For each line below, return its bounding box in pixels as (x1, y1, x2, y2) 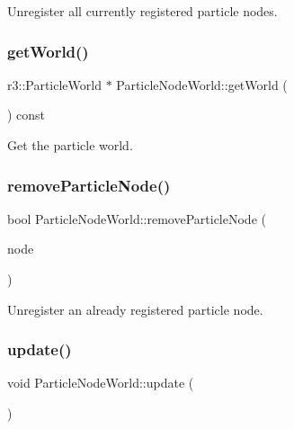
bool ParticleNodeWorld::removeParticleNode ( (7, 209, 266, 228)
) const (7, 105, 46, 124)
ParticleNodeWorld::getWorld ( (116, 75, 288, 94)
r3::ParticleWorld (7, 75, 102, 94)
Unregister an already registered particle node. (7, 299, 263, 318)
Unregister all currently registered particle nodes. (7, 2, 278, 20)
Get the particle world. (7, 136, 133, 154)
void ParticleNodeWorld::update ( (7, 373, 194, 392)
